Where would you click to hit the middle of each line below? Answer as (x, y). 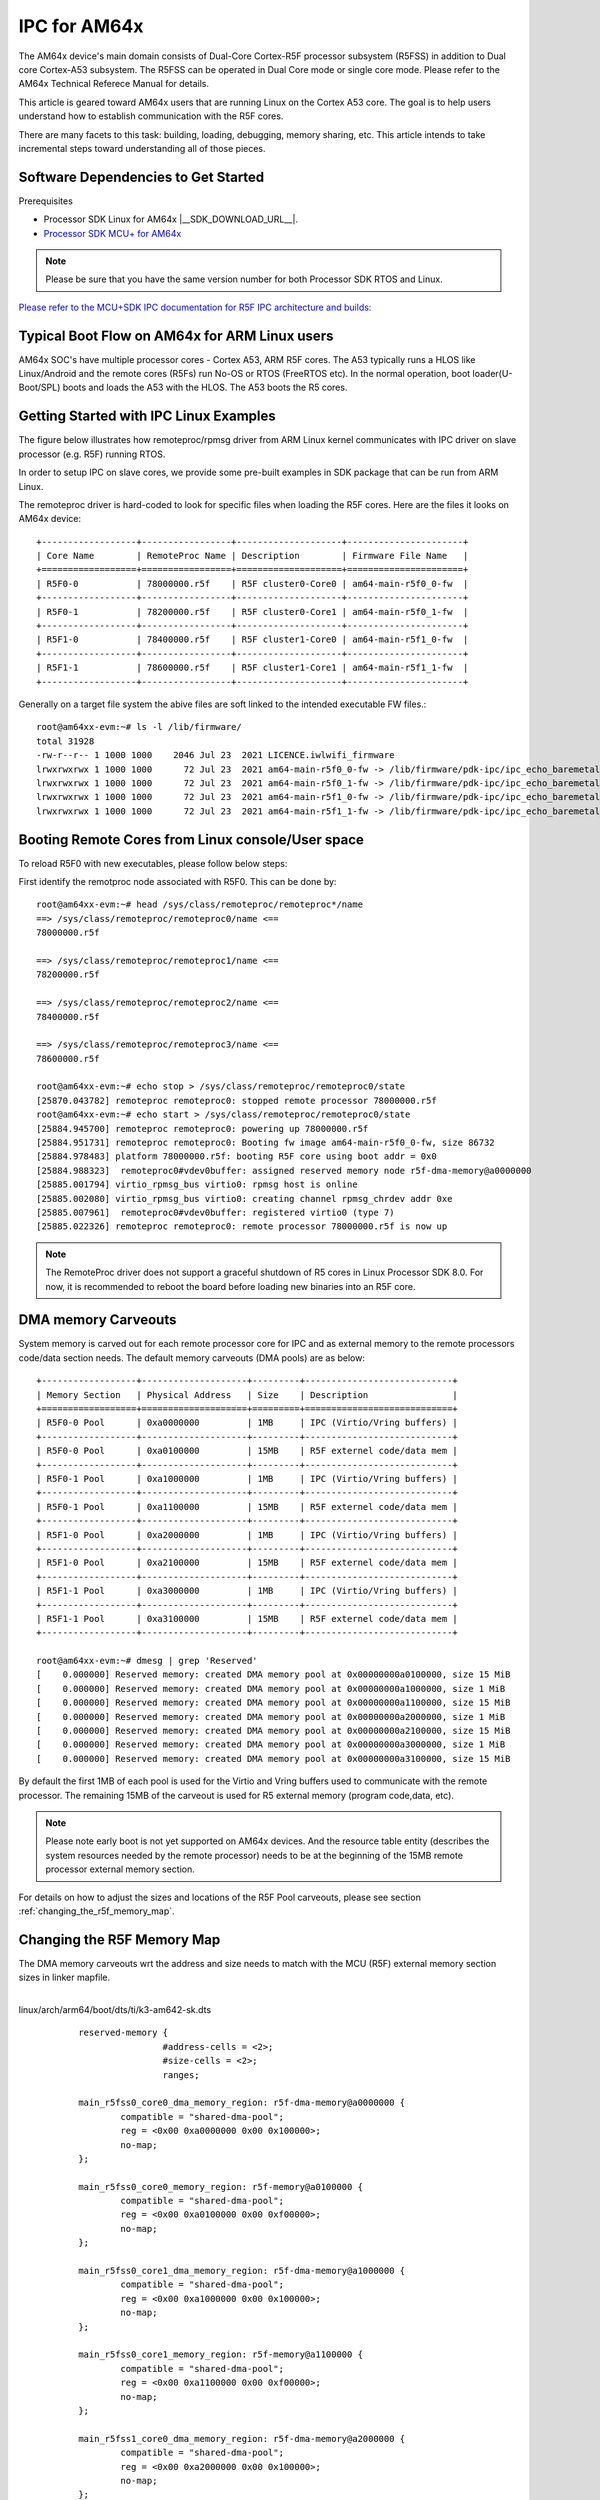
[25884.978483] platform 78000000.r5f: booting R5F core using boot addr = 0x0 (236, 1156)
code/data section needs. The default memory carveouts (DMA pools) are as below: (191, 1357)
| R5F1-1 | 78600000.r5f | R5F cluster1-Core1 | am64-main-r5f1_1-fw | (252, 668)
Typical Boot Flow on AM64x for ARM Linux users (176, 335)
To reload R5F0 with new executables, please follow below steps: (153, 863)
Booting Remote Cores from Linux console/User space (191, 839)
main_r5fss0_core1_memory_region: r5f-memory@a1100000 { (221, 2354)
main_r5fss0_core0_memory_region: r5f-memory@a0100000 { (221, 2186)
